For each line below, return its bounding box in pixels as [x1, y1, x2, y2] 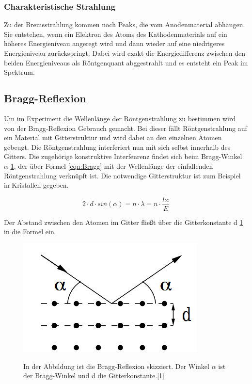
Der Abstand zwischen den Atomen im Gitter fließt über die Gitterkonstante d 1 [4, 217, 243, 227]
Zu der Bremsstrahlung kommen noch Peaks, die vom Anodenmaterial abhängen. [4, 19, 245, 30]
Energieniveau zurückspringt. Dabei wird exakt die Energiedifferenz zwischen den [4, 48, 245, 58]
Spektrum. [4, 67, 35, 77]
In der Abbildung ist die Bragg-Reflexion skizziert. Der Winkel [23, 361, 209, 371]
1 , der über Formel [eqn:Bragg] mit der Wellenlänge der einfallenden [10, 160, 213, 171]
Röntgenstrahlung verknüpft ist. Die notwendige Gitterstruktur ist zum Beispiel [4, 170, 241, 180]
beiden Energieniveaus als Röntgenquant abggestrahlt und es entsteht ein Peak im [4, 57, 248, 67]
